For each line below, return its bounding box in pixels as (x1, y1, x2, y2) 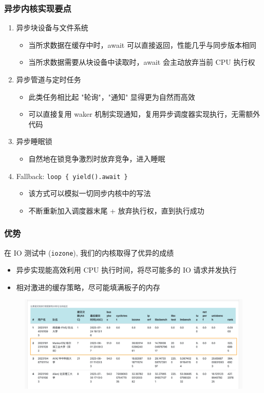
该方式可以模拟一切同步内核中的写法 (28, 188, 151, 199)
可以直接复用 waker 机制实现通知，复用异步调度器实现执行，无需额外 (28, 109, 260, 119)
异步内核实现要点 (4, 2, 71, 14)
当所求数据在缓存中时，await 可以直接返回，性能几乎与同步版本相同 (28, 39, 256, 50)
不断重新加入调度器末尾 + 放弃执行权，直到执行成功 (28, 205, 204, 216)
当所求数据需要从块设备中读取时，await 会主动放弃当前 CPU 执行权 (28, 57, 255, 67)
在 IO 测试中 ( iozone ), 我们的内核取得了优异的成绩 (4, 247, 174, 258)
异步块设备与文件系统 (16, 22, 88, 33)
